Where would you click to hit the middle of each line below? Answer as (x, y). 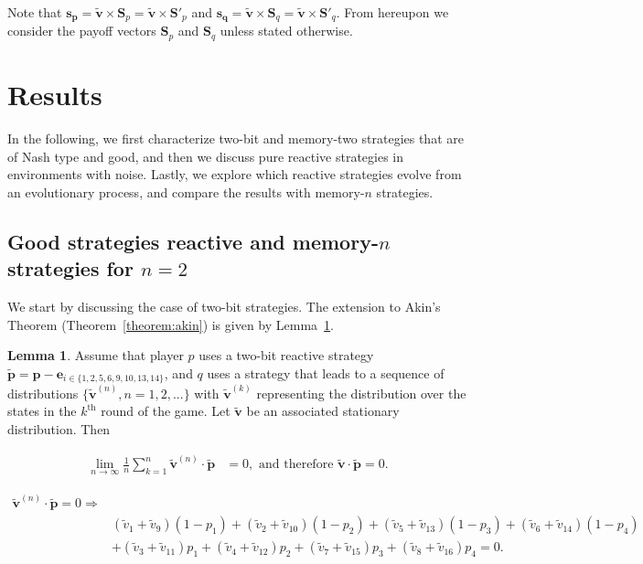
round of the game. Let (166, 411)
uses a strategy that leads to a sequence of (326, 372)
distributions (43, 393)
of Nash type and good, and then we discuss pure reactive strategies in (206, 156)
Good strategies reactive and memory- (193, 241)
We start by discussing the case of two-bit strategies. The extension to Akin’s (224, 306)
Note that (35, 12)
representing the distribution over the (361, 393)
